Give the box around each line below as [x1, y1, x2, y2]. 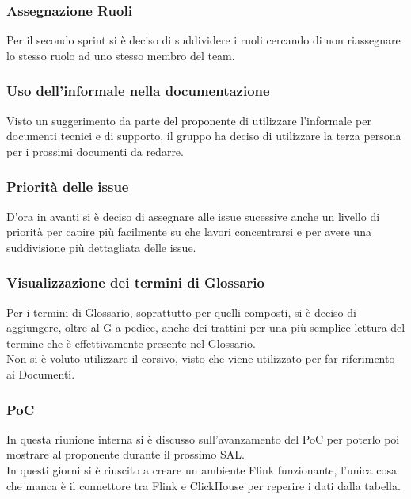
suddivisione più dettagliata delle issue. [6, 238, 196, 255]
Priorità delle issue [6, 177, 129, 196]
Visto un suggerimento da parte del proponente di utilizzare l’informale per [6, 112, 371, 128]
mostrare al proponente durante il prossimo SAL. [6, 446, 245, 463]
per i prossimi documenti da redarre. [6, 143, 184, 159]
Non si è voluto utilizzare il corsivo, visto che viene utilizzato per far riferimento [6, 350, 395, 367]
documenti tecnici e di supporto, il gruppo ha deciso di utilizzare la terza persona [6, 128, 401, 144]
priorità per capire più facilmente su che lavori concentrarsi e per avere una [6, 223, 371, 240]
